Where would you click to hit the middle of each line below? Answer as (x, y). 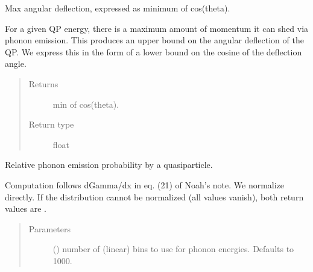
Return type (51, 124)
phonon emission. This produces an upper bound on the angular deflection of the (154, 40)
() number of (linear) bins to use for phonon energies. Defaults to (173, 249)
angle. (16, 63)
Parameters (49, 228)
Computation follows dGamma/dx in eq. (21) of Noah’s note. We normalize (145, 184)
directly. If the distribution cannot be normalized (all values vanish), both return (154, 196)
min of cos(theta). (86, 104)
